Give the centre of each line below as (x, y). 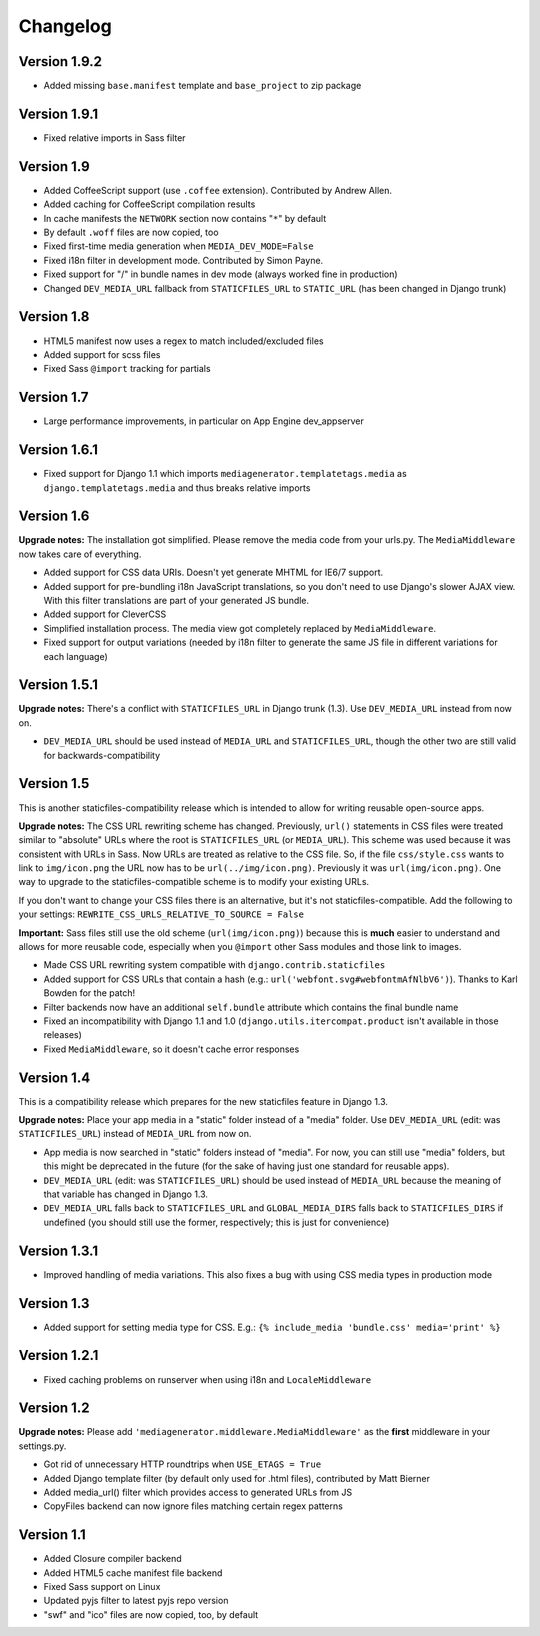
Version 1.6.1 (58, 450)
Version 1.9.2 (60, 61)
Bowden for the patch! (89, 993)
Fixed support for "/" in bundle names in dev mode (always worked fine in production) (221, 274)
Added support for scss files (102, 354)
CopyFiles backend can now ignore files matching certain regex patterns (193, 1506)
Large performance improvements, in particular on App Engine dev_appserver (203, 421)
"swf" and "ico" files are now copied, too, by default (151, 1614)
